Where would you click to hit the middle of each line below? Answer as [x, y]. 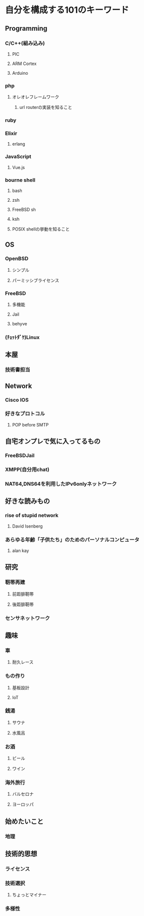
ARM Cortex [24, 64]
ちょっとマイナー [29, 895]
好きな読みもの [27, 501]
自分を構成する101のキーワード [67, 10]
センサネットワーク [27, 618]
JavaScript [18, 157]
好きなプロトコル [25, 414]
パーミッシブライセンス [36, 280]
